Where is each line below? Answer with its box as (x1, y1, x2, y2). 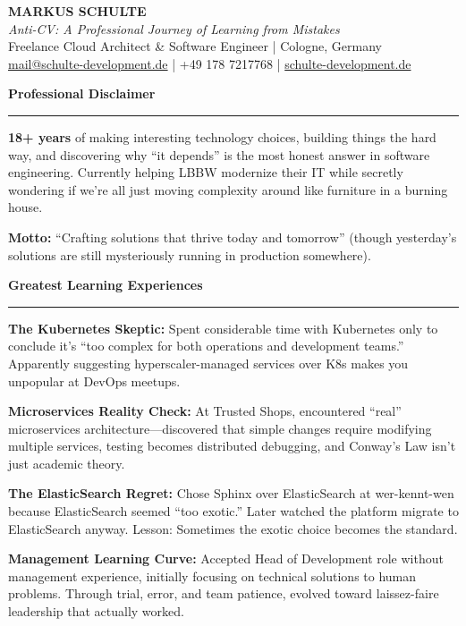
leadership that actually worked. (8, 602, 184, 621)
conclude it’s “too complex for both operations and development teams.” (8, 336, 404, 355)
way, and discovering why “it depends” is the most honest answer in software (8, 145, 430, 164)
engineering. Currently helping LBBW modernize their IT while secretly (8, 163, 403, 182)
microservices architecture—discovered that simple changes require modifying (8, 419, 432, 437)
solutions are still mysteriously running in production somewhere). (8, 245, 371, 264)
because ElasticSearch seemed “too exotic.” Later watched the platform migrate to (8, 502, 459, 520)
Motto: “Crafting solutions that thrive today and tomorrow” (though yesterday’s (8, 227, 457, 246)
